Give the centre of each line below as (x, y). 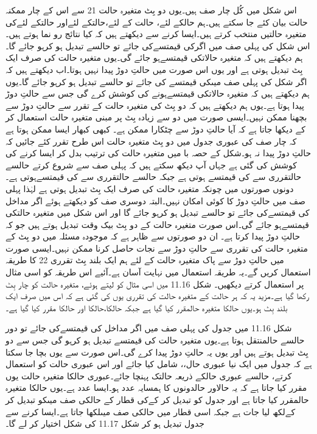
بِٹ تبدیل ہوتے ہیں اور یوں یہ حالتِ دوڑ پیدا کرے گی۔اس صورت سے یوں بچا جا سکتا (157, 352)
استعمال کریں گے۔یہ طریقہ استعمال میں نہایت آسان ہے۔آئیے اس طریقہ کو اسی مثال (158, 272)
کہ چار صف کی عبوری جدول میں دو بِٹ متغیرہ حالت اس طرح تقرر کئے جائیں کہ (151, 141)
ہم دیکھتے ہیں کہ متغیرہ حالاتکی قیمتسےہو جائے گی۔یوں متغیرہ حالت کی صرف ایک (154, 57)
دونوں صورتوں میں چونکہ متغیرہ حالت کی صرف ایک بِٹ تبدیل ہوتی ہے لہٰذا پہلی (150, 188)
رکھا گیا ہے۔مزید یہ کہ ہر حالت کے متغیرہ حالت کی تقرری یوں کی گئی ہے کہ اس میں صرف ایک (158, 296)
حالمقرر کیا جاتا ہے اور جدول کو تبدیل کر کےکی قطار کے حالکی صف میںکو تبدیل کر (157, 399)
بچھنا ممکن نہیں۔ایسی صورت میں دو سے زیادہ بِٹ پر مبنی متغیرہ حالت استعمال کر (156, 117)
